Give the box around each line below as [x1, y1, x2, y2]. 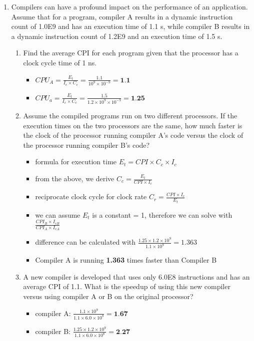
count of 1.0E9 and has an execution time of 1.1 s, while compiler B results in [11, 21, 250, 31]
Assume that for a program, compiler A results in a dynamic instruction [11, 11, 233, 21]
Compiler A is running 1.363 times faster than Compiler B [35, 255, 217, 265]
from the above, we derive [35, 173, 114, 183]
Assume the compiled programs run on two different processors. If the [23, 110, 237, 121]
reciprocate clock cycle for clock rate [35, 191, 147, 202]
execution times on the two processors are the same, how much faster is [23, 120, 242, 130]
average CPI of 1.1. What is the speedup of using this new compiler [23, 281, 230, 292]
